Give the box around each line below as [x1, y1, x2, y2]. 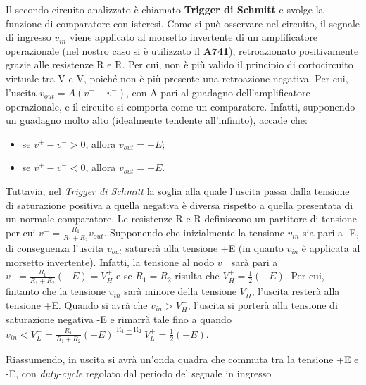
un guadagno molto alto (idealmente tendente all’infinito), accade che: [6, 113, 308, 127]
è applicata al [301, 240, 360, 255]
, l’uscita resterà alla [251, 284, 340, 298]
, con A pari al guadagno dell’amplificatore [125, 84, 310, 99]
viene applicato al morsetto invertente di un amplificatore [69, 30, 318, 44]
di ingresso [6, 30, 51, 44]
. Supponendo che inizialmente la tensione [103, 225, 284, 239]
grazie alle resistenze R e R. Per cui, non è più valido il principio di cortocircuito [6, 57, 353, 72]
